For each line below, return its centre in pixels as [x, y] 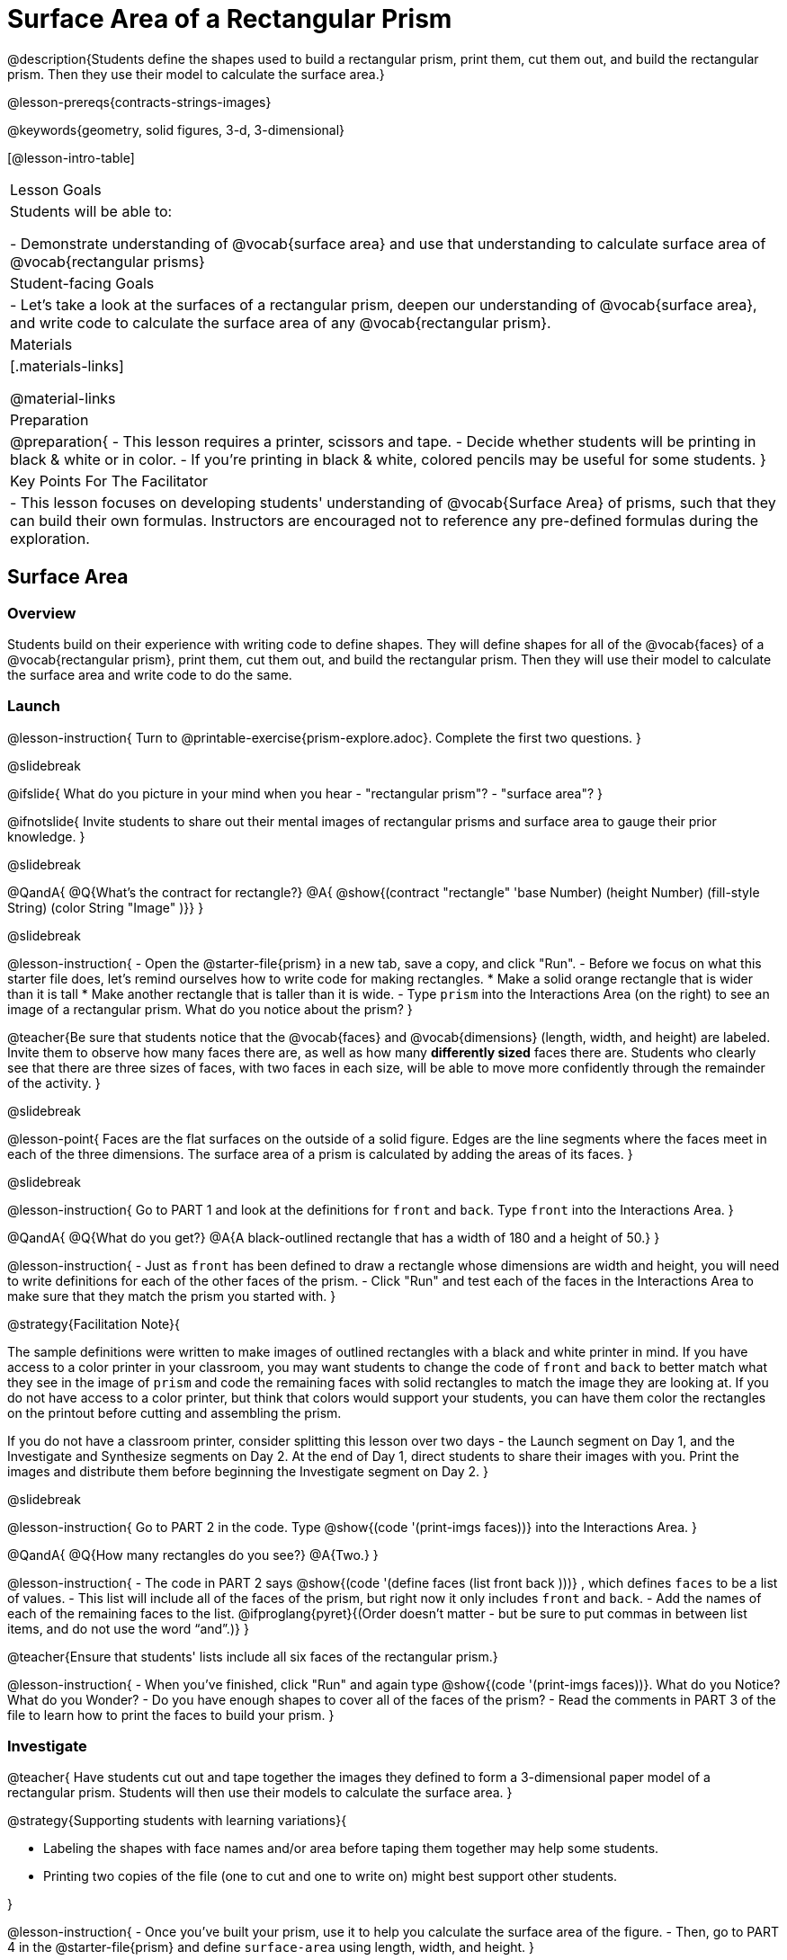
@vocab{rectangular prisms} [107, 261]
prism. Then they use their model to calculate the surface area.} [196, 74]
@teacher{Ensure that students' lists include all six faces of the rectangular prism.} [253, 1656]
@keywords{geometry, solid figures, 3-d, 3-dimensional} [176, 129]
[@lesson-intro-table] [71, 157]
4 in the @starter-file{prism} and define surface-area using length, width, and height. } [271, 1947]
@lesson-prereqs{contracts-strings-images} [139, 102]
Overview [42, 613]
